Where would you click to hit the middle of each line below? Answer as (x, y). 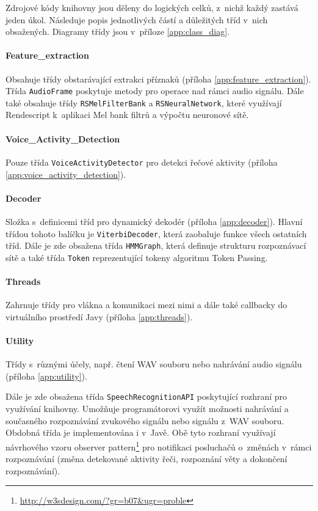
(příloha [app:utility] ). (46, 376)
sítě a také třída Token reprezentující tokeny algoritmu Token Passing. (137, 257)
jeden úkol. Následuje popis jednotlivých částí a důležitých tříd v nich (137, 19)
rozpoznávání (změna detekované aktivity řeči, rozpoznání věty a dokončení (146, 459)
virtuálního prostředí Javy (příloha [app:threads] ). (99, 316)
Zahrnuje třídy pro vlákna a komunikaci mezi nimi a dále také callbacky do (146, 305)
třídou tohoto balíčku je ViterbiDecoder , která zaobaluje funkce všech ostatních (156, 233)
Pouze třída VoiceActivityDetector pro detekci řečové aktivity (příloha (142, 162)
